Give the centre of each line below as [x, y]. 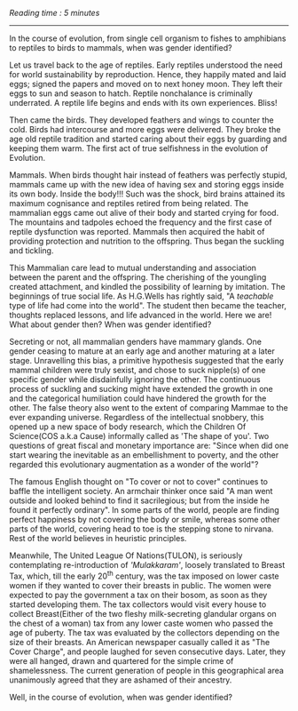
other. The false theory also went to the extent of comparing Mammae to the [149, 407]
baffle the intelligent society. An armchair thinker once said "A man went [141, 491]
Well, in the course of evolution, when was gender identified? [121, 697]
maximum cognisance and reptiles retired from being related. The [129, 203]
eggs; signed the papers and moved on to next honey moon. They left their [146, 84]
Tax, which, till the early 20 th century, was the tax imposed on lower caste [144, 575]
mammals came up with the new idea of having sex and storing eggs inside [147, 184]
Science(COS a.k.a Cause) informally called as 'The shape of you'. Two [139, 436]
